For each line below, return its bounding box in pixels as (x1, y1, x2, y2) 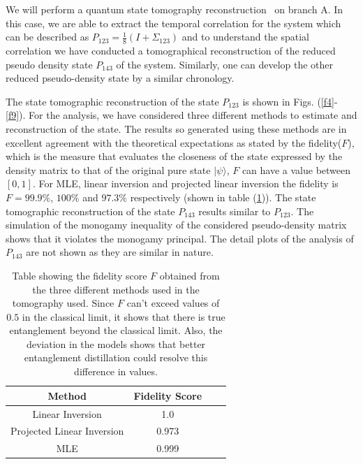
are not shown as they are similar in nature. (26, 245, 214, 259)
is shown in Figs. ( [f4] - (242, 94, 338, 108)
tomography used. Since (12, 296, 114, 310)
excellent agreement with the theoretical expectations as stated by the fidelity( (6, 135, 342, 150)
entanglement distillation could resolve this (24, 350, 208, 365)
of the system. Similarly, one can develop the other (116, 57, 334, 71)
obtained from (159, 268, 220, 282)
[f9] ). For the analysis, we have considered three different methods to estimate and (6, 108, 357, 122)
